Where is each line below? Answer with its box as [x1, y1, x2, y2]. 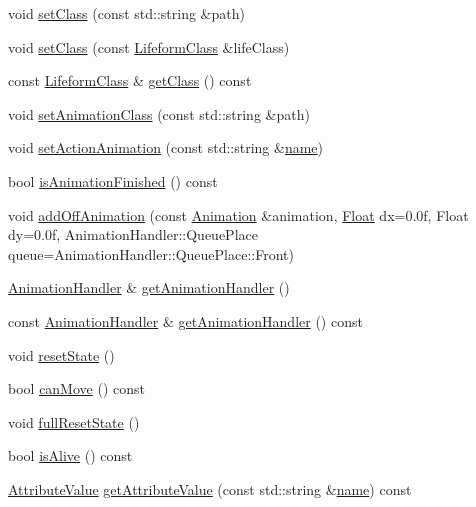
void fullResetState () [8, 411, 140, 432]
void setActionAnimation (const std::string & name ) [8, 137, 324, 158]
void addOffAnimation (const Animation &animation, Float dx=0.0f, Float [8, 204, 469, 225]
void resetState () [8, 344, 115, 365]
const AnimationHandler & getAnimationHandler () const [8, 310, 363, 331]
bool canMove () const [8, 378, 145, 399]
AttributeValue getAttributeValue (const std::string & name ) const [8, 478, 412, 499]
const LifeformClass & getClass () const [8, 70, 252, 91]
